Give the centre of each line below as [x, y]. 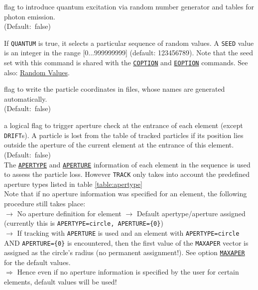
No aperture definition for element [69, 213]
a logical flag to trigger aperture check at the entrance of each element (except [124, 125]
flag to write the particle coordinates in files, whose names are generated [115, 89]
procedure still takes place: [45, 203]
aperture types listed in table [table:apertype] [73, 184]
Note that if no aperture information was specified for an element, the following [126, 194]
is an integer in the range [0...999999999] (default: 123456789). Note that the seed [129, 53]
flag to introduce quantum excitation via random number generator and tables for [129, 6]
